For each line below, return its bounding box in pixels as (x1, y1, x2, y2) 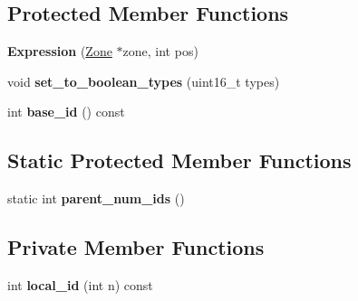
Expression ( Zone (7, 42, 112, 61)
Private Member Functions (7, 233, 265, 261)
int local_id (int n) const (7, 275, 153, 294)
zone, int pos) (122, 42, 198, 61)
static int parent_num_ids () (7, 189, 185, 208)
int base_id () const (7, 102, 125, 121)
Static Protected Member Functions (7, 146, 352, 174)
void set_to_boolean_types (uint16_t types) (7, 71, 280, 90)
